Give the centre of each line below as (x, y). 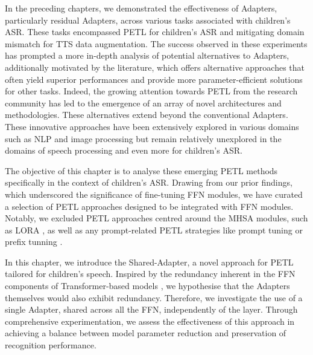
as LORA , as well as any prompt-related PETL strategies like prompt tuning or (154, 230)
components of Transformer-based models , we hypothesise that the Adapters (147, 286)
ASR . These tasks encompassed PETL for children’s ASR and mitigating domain (155, 32)
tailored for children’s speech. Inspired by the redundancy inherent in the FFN (150, 274)
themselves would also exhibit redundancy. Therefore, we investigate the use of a (154, 297)
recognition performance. (51, 345)
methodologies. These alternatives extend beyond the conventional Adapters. (147, 115)
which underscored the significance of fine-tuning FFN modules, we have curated (154, 194)
